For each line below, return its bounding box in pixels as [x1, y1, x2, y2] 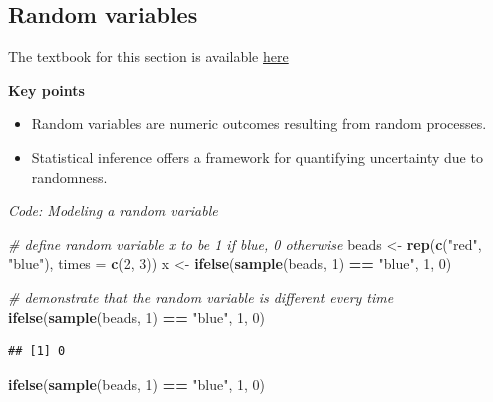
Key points [8, 79, 85, 100]
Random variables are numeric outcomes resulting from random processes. [31, 113, 487, 134]
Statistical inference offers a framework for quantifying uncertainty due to [31, 146, 483, 167]
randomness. [31, 166, 108, 187]
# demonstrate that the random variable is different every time [8, 286, 394, 307]
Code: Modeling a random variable [8, 200, 218, 221]
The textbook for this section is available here [8, 46, 289, 67]
